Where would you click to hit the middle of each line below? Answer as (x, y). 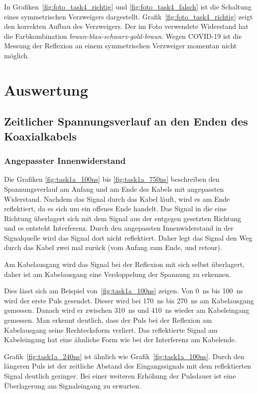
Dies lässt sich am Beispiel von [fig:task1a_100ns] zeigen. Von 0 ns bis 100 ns (124, 291)
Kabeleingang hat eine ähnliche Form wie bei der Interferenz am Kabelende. (120, 339)
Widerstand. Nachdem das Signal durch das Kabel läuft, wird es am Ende (117, 198)
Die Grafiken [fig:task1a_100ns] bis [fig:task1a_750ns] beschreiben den (112, 179)
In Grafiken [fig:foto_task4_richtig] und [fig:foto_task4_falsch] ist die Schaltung (128, 6)
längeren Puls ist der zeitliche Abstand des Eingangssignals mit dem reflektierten (128, 366)
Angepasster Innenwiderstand (65, 161)
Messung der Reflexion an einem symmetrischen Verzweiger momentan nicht (121, 46)
